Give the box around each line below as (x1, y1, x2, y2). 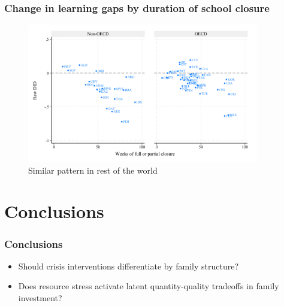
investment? (18, 291, 62, 304)
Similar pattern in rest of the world (28, 163, 158, 176)
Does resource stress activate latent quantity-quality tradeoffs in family (18, 280, 279, 292)
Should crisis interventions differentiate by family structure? (18, 259, 239, 272)
